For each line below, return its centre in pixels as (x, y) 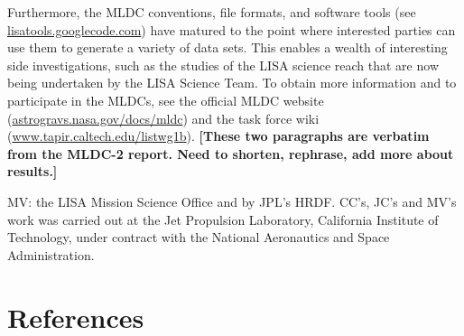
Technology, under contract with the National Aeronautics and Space (199, 237)
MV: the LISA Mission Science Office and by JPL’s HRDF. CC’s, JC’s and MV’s (232, 201)
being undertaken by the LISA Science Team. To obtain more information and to (232, 83)
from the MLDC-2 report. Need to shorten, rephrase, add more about (231, 153)
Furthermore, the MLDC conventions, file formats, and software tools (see (212, 12)
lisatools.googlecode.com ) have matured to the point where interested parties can (232, 29)
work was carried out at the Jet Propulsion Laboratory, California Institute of (223, 219)
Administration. (51, 254)
